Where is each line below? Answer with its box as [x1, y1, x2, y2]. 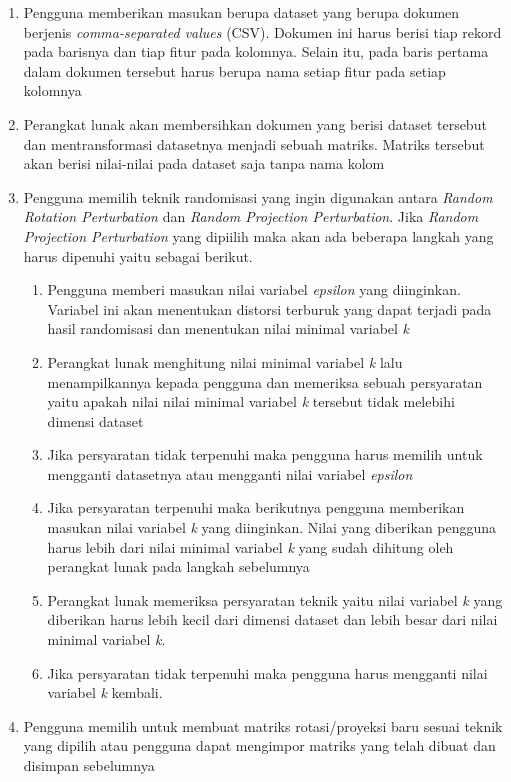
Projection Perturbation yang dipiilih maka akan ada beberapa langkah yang [23, 225, 494, 246]
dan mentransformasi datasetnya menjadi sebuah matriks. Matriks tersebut [23, 133, 485, 154]
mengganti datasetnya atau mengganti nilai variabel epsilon [47, 463, 413, 484]
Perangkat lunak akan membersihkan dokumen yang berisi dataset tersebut [23, 113, 487, 134]
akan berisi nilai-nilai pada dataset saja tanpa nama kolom [23, 153, 385, 174]
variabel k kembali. [47, 682, 163, 703]
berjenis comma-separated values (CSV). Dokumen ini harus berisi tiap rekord [23, 21, 502, 42]
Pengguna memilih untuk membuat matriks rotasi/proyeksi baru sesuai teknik [23, 715, 503, 736]
